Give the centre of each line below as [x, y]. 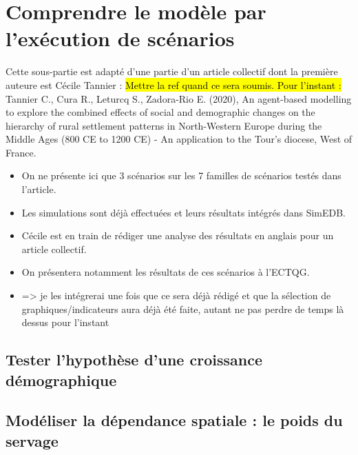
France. [21, 152]
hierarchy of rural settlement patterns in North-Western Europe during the [164, 125]
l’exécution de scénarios [120, 38]
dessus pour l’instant [65, 322]
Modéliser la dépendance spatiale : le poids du [174, 420]
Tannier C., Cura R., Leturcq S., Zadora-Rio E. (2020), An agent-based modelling [179, 98]
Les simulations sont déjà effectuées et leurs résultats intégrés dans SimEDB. [183, 212]
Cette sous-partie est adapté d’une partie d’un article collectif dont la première [172, 71]
